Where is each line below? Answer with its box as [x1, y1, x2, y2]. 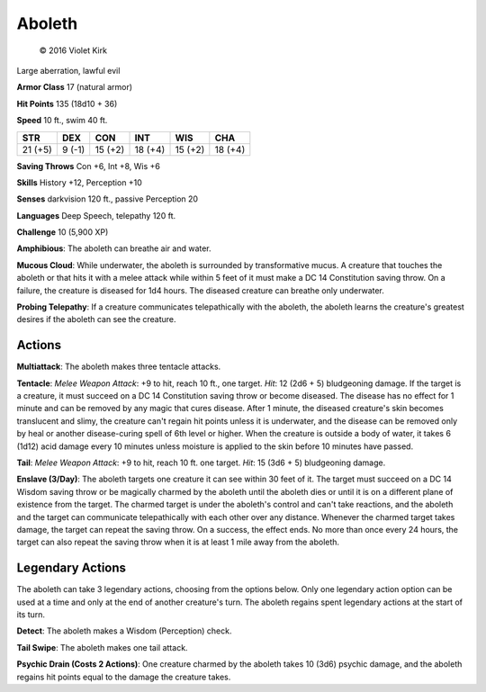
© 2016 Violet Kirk [39, 45, 108, 56]
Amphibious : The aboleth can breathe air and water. [16, 243, 211, 254]
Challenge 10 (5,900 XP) [16, 227, 109, 238]
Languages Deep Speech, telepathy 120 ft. [16, 210, 175, 220]
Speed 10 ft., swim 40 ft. [16, 115, 108, 126]
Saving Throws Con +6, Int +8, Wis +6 [16, 160, 161, 171]
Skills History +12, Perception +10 [16, 176, 143, 188]
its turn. [16, 609, 45, 620]
